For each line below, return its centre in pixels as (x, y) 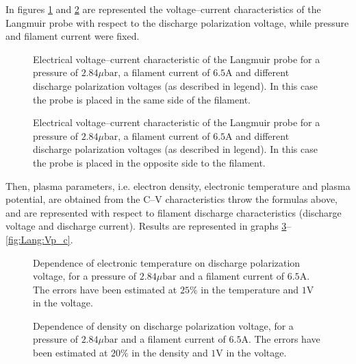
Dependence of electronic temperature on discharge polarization (167, 262)
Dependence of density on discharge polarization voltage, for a (163, 325)
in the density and (170, 353)
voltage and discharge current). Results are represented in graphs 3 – (149, 226)
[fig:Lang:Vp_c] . (39, 239)
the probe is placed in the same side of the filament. (142, 99)
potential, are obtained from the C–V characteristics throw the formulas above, (172, 199)
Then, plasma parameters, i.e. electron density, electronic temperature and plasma (178, 185)
